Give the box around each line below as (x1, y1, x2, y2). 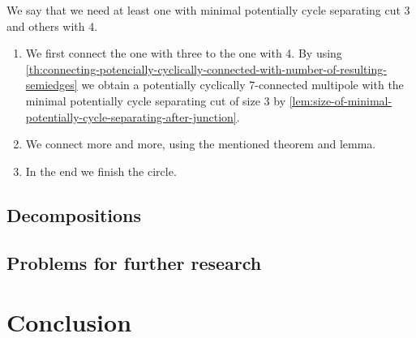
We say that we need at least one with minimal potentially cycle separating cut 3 (6, 2, 410, 18)
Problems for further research (6, 250, 262, 275)
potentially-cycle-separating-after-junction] (25, 108, 237, 125)
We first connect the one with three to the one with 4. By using (25, 45, 342, 62)
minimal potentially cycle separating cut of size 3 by (25, 92, 286, 109)
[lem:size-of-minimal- (289, 92, 392, 109)
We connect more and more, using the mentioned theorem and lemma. (25, 135, 376, 152)
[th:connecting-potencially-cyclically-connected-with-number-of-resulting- (25, 60, 387, 77)
